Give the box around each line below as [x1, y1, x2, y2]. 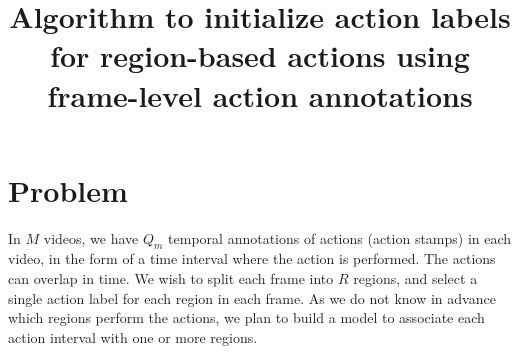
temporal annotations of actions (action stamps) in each [168, 227, 512, 248]
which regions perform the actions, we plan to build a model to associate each [8, 307, 485, 328]
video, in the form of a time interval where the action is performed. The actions [8, 248, 496, 269]
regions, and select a [353, 268, 478, 289]
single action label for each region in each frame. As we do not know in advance [8, 287, 496, 308]
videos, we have [43, 227, 139, 248]
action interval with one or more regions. [8, 326, 258, 347]
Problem [8, 169, 128, 210]
